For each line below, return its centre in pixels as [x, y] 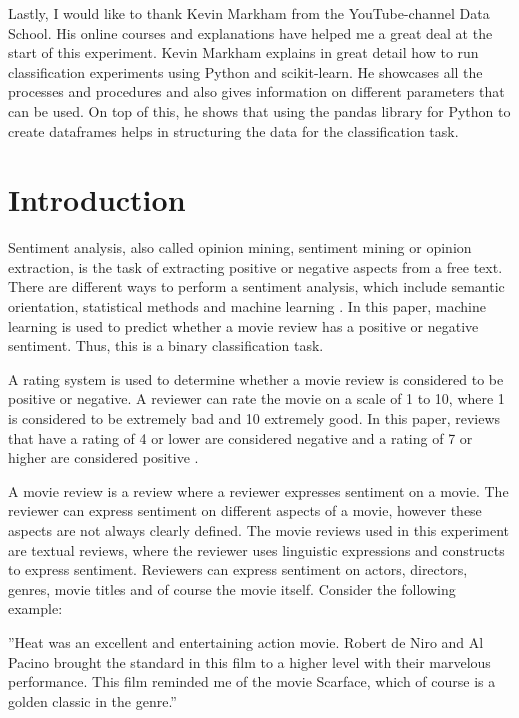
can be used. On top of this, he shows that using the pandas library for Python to [259, 110]
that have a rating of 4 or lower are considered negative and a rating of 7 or [240, 437]
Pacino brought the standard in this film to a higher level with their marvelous [249, 661]
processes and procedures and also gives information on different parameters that [256, 91]
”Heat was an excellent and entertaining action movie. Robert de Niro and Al [246, 641]
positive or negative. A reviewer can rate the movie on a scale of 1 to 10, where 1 [256, 398]
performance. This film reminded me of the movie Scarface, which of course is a [252, 681]
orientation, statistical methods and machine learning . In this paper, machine [247, 306]
